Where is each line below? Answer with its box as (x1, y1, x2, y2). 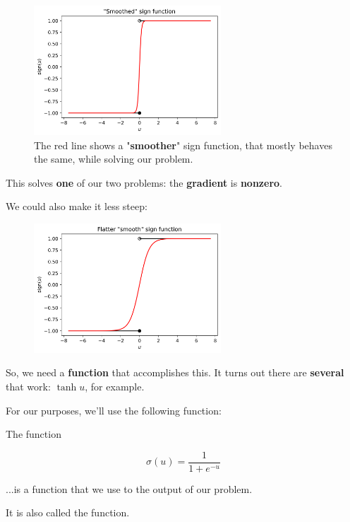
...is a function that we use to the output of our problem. (6, 481, 253, 496)
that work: (6, 378, 51, 393)
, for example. (85, 378, 145, 393)
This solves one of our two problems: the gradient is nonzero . (6, 175, 282, 190)
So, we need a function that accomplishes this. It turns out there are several (6, 365, 344, 380)
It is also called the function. (6, 505, 130, 520)
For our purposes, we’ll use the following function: (6, 402, 222, 417)
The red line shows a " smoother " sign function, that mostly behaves (34, 137, 332, 152)
